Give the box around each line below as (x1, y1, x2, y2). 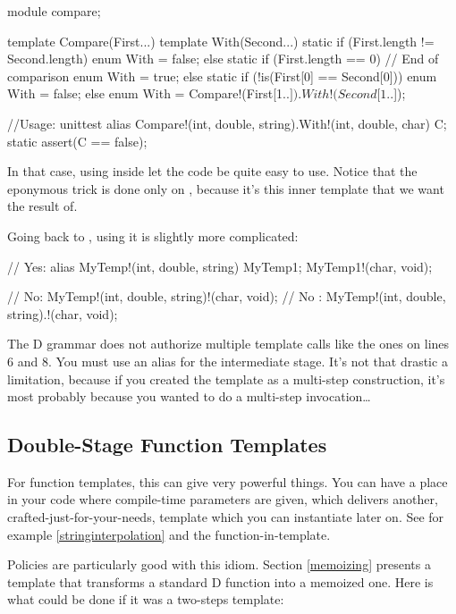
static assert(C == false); (7, 131, 148, 150)
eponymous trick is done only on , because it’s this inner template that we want (7, 179, 444, 198)
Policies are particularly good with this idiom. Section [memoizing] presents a (7, 555, 431, 574)
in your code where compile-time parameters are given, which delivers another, (7, 490, 438, 509)
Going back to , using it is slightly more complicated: (7, 226, 299, 245)
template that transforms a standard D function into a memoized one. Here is (7, 572, 434, 591)
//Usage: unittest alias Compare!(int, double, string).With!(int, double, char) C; (7, 114, 447, 132)
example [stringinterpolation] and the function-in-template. (7, 525, 331, 543)
